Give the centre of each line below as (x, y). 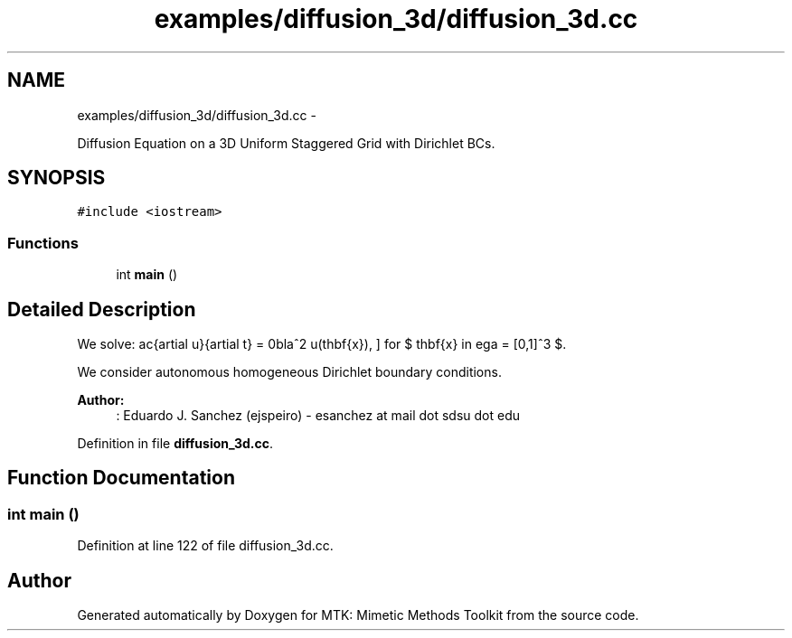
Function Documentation (121, 478)
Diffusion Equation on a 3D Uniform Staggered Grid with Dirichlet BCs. (286, 143)
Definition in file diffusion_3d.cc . (175, 444)
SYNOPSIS (57, 178)
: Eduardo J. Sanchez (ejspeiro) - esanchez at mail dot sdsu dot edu (318, 416)
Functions (43, 243)
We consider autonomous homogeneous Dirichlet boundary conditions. (289, 372)
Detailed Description (102, 309)
